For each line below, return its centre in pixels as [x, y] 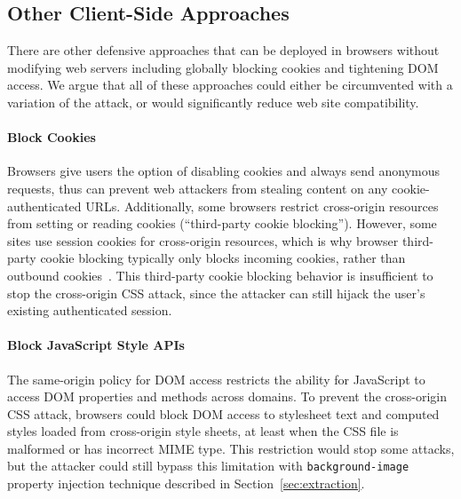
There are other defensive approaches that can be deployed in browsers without [223, 50]
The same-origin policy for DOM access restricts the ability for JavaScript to [216, 379]
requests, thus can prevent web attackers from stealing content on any [198, 188]
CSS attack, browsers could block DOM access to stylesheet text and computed [223, 413]
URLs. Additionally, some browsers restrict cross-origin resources [262, 206]
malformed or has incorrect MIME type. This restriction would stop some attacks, [231, 448]
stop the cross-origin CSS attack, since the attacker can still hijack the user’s [216, 293]
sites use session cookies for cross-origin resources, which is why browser [203, 240]
